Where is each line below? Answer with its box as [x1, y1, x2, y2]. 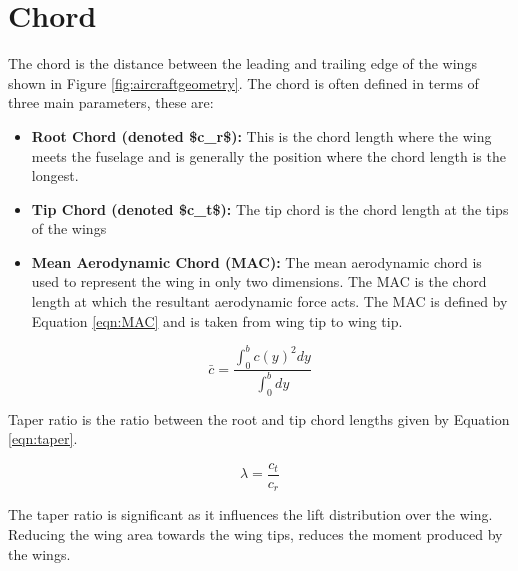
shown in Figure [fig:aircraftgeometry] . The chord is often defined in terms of [8, 72, 479, 93]
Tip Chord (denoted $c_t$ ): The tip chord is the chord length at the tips [31, 198, 509, 219]
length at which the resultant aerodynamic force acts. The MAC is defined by [31, 291, 508, 312]
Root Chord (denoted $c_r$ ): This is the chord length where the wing [31, 125, 492, 146]
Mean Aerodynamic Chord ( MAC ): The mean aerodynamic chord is [31, 251, 482, 272]
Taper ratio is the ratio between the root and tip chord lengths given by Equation [8, 408, 510, 429]
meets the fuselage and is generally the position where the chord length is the [31, 145, 506, 166]
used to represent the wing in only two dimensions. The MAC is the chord [31, 271, 487, 292]
